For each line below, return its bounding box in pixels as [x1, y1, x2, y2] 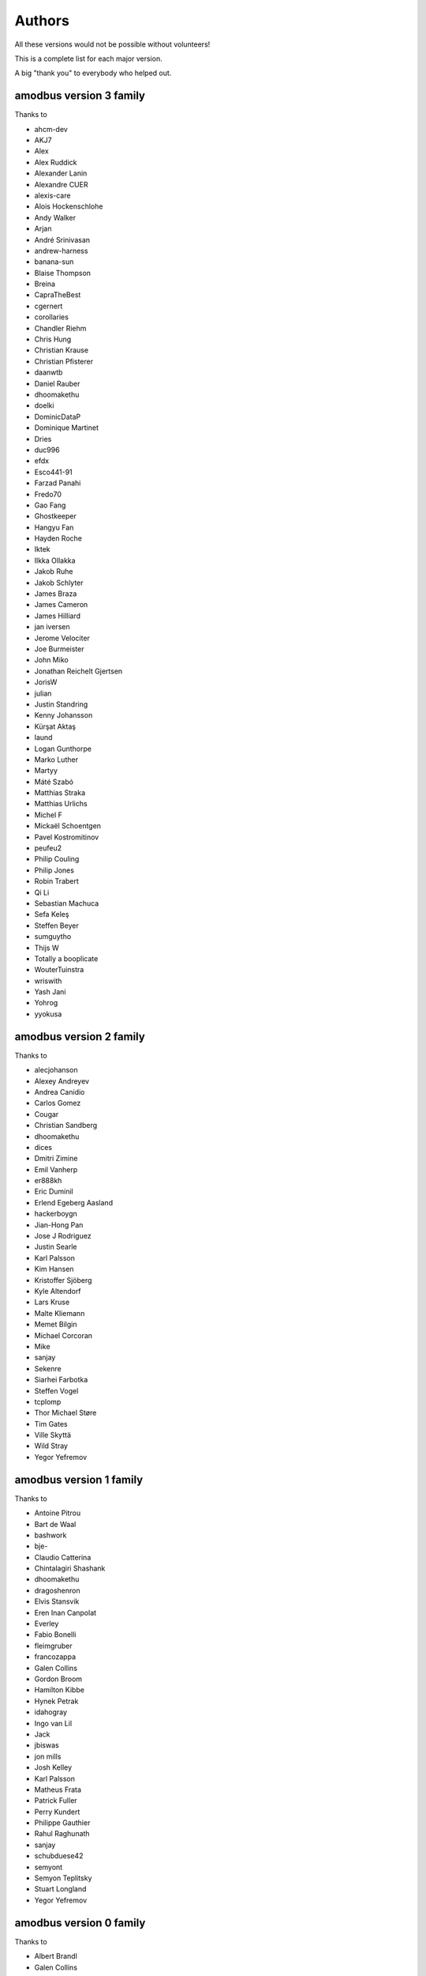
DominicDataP [34, 412, 81, 421]
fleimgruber [34, 1641, 73, 1650]
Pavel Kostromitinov [34, 832, 99, 842]
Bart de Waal [34, 1519, 77, 1529]
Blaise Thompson [34, 268, 91, 277]
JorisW [34, 677, 58, 687]
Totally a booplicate [34, 953, 99, 963]
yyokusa [34, 1009, 62, 1019]
